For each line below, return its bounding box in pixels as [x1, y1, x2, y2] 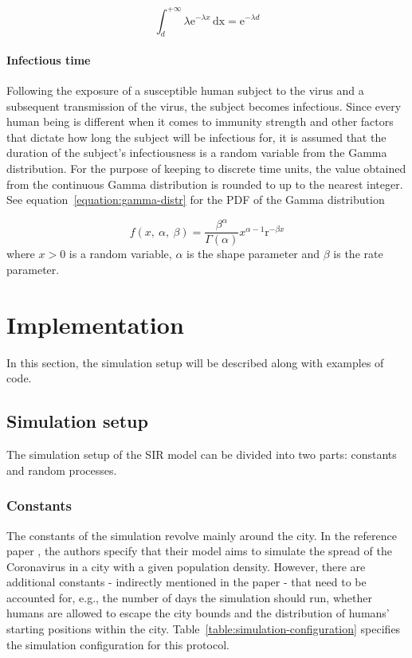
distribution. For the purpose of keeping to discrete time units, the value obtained [6, 160, 406, 177]
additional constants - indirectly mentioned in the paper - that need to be [6, 574, 367, 590]
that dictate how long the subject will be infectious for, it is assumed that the [6, 128, 386, 145]
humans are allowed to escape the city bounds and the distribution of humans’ [6, 605, 390, 621]
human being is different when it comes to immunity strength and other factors [6, 113, 394, 130]
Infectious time [6, 51, 91, 68]
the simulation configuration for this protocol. [6, 636, 230, 652]
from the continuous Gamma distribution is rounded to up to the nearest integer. [6, 175, 403, 192]
